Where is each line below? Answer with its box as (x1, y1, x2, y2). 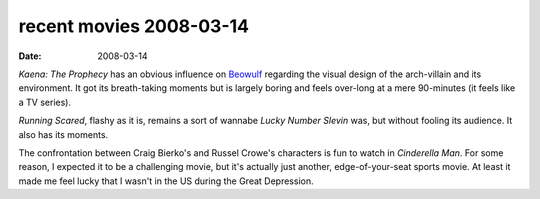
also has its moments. (18, 128, 109, 140)
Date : (18, 50, 42, 62)
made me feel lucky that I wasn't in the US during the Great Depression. (18, 175, 314, 187)
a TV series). (18, 96, 72, 108)
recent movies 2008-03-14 (18, 15, 250, 37)
